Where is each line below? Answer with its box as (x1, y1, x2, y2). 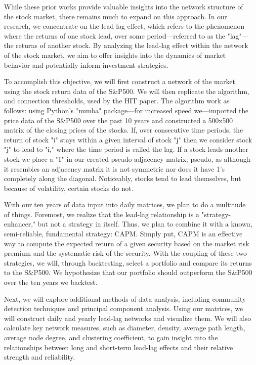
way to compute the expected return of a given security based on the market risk (4, 238, 250, 248)
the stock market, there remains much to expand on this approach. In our (4, 11, 227, 21)
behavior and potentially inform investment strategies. (4, 59, 169, 70)
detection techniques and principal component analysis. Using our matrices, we (4, 303, 243, 314)
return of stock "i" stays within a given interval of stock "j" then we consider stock (4, 134, 252, 144)
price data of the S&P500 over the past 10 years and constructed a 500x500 (4, 115, 233, 125)
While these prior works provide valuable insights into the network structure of (4, 1, 243, 11)
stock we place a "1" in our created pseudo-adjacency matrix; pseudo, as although (4, 153, 251, 164)
